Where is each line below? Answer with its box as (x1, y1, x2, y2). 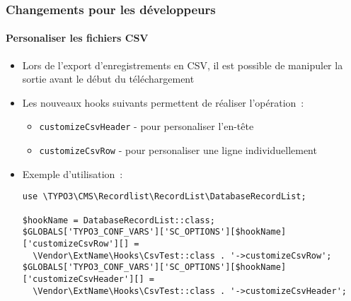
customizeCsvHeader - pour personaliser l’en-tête (39, 119, 254, 134)
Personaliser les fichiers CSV (6, 30, 149, 45)
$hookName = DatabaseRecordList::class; (22, 215, 215, 225)
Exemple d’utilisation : (22, 166, 123, 181)
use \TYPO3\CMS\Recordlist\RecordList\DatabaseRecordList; (22, 191, 306, 202)
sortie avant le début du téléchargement (22, 71, 195, 86)
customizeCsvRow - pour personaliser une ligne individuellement (39, 143, 317, 158)
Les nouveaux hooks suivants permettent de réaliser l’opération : (22, 95, 304, 110)
